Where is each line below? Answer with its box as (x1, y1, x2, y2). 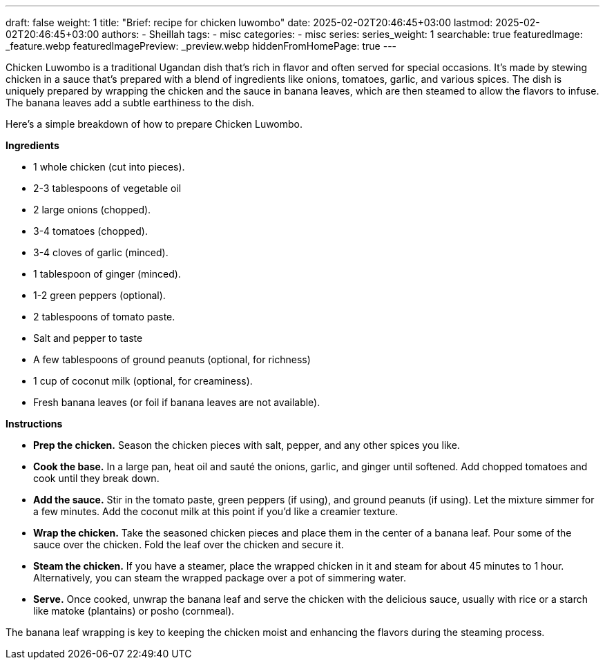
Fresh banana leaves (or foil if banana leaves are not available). (33, 396, 320, 408)
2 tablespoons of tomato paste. (33, 311, 175, 322)
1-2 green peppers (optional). (33, 289, 166, 301)
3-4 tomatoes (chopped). (33, 225, 148, 237)
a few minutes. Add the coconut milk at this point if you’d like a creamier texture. (33, 505, 398, 517)
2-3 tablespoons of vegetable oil (33, 182, 182, 194)
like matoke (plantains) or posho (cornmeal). (33, 605, 235, 617)
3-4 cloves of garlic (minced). (33, 247, 169, 258)
